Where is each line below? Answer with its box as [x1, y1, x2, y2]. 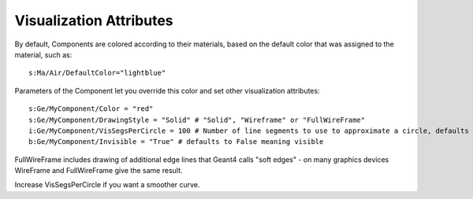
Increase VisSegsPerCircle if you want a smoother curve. [14, 180, 200, 190]
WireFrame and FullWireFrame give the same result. [14, 166, 183, 175]
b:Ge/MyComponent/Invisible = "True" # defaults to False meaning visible [28, 138, 324, 146]
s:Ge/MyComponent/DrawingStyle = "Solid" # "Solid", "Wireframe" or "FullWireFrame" [28, 115, 366, 124]
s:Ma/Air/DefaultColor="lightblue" [28, 68, 166, 78]
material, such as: [14, 50, 73, 59]
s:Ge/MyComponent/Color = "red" [28, 105, 154, 113]
